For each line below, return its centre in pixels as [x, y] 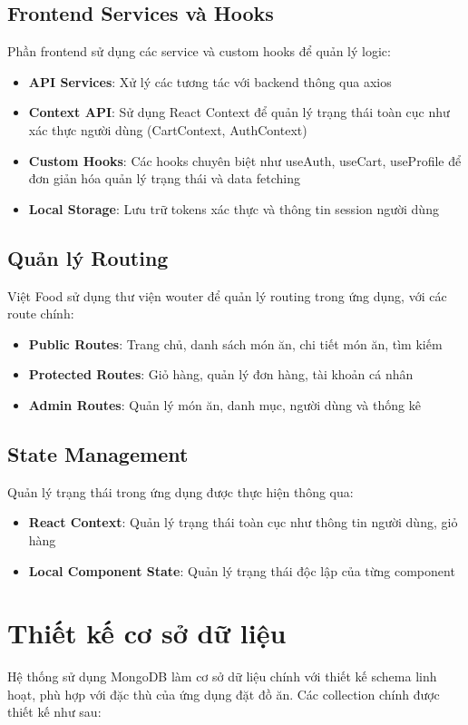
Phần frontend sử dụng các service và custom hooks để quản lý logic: [199, 51]
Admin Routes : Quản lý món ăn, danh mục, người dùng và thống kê [224, 404]
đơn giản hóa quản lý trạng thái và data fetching [164, 178]
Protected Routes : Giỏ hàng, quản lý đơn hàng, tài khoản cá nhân [221, 374]
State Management [98, 453]
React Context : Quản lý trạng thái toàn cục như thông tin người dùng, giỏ [243, 522]
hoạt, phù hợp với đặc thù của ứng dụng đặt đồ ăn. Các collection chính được [224, 694]
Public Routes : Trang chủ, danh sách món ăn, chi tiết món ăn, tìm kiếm [235, 343]
